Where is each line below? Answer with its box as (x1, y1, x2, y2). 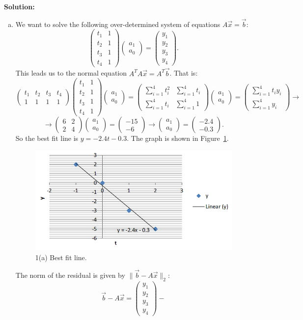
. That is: (169, 68, 198, 78)
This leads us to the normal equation (15, 68, 127, 78)
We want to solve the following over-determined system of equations (15, 19, 220, 29)
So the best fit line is (15, 133, 79, 143)
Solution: (4, 1, 35, 11)
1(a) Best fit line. (35, 252, 87, 263)
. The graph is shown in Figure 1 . (127, 133, 229, 143)
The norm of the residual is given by (15, 269, 125, 280)
